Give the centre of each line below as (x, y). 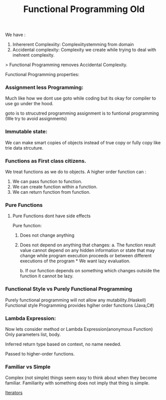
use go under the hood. (29, 104)
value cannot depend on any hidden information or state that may (87, 250)
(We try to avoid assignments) (36, 119)
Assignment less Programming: (44, 88)
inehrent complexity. (33, 55)
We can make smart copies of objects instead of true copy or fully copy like (83, 142)
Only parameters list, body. (33, 334)
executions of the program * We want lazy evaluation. (75, 261)
